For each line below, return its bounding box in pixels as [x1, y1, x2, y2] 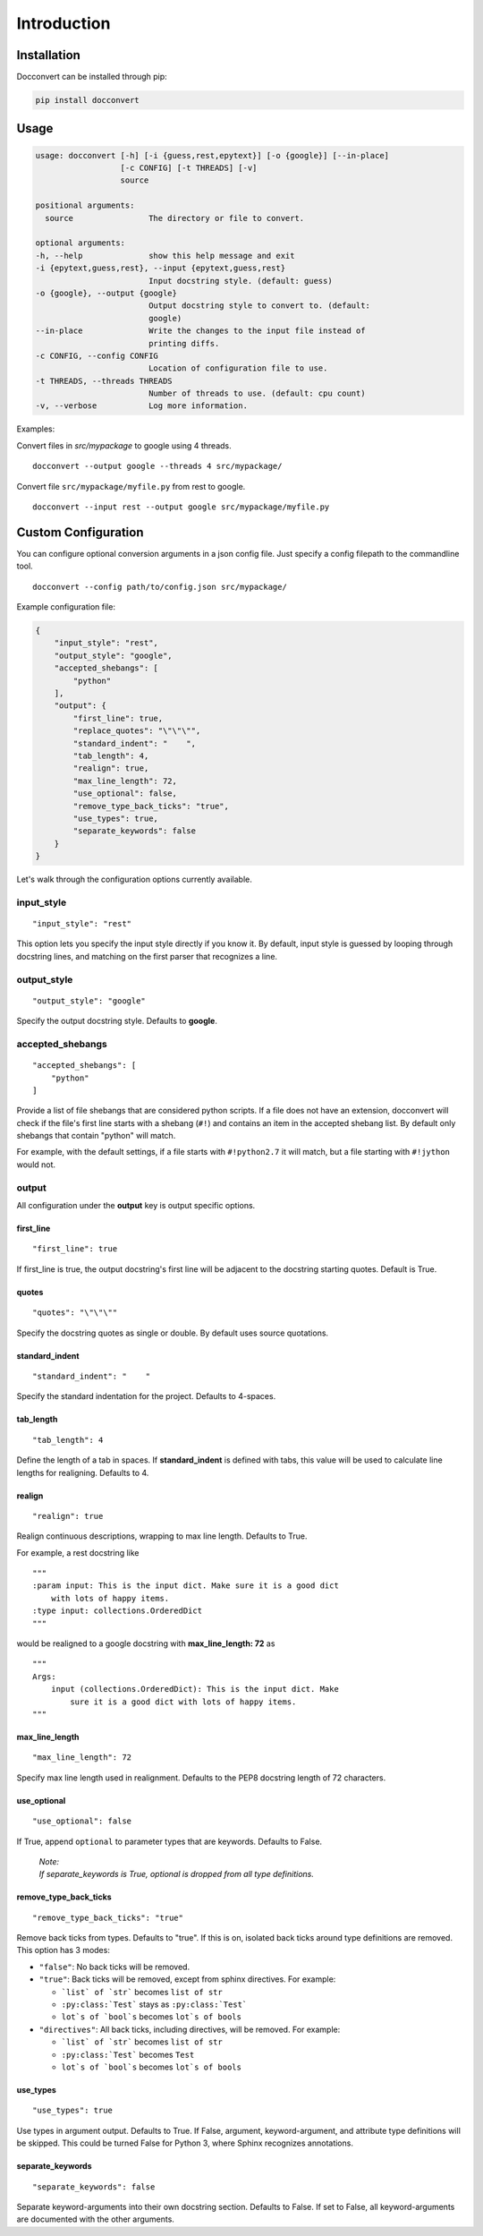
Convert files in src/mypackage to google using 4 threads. [16, 440, 232, 451]
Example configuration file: [16, 602, 116, 612]
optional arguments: [35, 238, 125, 248]
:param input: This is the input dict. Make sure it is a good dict [32, 1581, 339, 1591]
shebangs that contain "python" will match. [16, 1131, 176, 1141]
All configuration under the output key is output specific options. [16, 1199, 256, 1210]
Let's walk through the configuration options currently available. [16, 874, 252, 885]
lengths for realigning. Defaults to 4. [16, 1467, 149, 1478]
